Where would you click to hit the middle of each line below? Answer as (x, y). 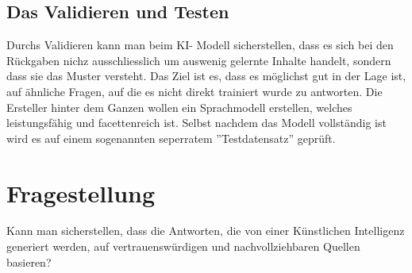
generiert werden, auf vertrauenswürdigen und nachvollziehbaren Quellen (183, 246)
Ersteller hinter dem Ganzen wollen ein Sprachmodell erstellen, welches (179, 107)
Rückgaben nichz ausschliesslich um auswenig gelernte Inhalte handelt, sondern (199, 60)
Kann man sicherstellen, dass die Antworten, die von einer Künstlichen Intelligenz (206, 231)
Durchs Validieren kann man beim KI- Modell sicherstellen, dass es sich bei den (200, 45)
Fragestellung (81, 192)
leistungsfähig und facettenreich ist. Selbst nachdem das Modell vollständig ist (196, 123)
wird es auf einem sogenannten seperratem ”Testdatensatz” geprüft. (171, 138)
